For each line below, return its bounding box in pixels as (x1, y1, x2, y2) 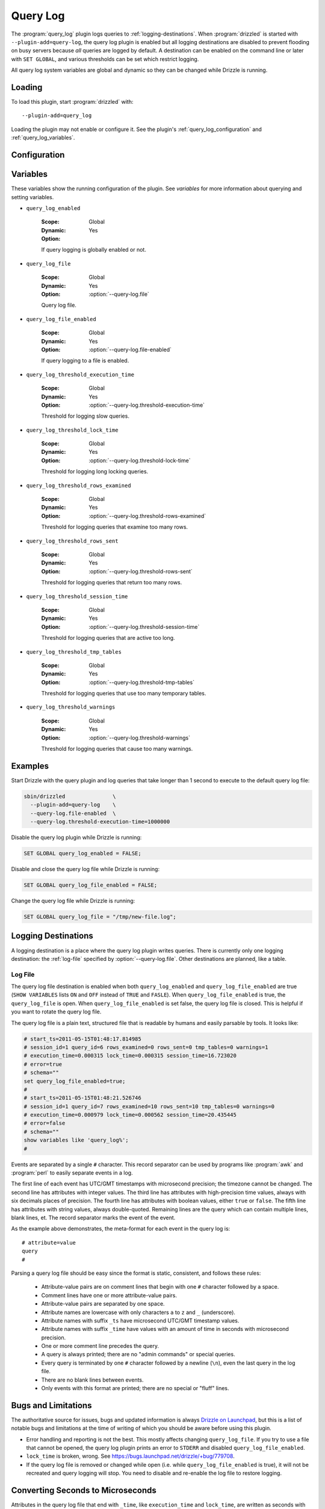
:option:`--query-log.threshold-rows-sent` (88, 567, 193, 575)
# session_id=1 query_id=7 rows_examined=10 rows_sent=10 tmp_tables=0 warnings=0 (23, 1103, 275, 1110)
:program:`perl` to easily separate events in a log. (11, 1169, 133, 1176)
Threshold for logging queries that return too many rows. (41, 579, 182, 586)
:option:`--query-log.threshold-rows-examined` (88, 512, 206, 519)
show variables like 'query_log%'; (23, 1137, 129, 1144)
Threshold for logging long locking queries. (41, 468, 149, 475)
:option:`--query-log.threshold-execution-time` (88, 401, 205, 409)
